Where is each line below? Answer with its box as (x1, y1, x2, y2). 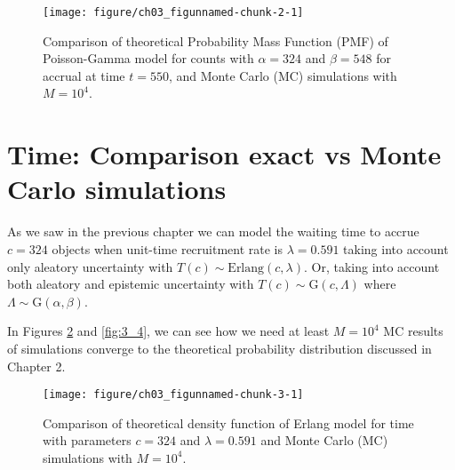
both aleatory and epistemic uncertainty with (7, 275, 254, 293)
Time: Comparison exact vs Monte (7, 136, 442, 172)
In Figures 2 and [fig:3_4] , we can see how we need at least (7, 322, 330, 340)
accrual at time (43, 66, 125, 84)
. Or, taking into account (303, 257, 440, 275)
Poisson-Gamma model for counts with (43, 49, 254, 68)
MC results (383, 322, 443, 340)
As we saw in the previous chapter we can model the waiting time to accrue (7, 222, 419, 241)
